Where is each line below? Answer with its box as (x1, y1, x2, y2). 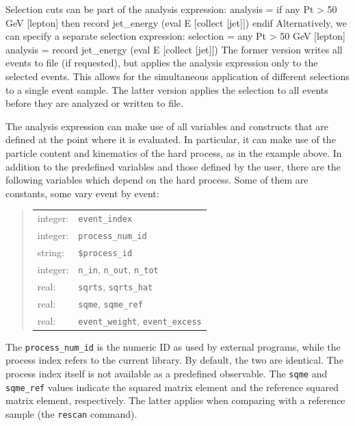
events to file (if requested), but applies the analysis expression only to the (5, 55, 318, 70)
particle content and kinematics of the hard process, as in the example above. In (5, 145, 342, 160)
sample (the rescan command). (5, 406, 137, 421)
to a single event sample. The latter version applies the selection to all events (5, 82, 328, 97)
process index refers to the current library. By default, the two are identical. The (5, 353, 343, 367)
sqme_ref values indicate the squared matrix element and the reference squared (5, 379, 339, 394)
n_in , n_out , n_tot (78, 262, 159, 276)
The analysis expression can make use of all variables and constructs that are (5, 118, 329, 133)
